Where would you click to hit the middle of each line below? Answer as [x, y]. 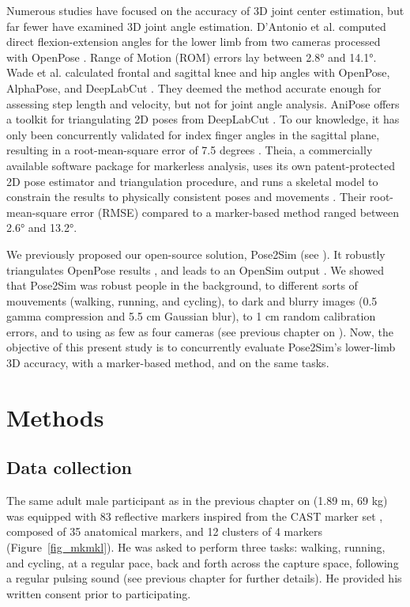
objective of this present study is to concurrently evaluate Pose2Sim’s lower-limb [201, 347]
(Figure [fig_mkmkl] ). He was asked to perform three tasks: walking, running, [196, 547]
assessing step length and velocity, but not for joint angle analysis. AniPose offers [203, 103]
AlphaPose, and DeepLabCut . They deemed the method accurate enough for [194, 87]
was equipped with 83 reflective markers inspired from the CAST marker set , [195, 516]
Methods [55, 417]
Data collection [70, 467]
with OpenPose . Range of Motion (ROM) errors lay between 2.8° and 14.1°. [192, 57]
